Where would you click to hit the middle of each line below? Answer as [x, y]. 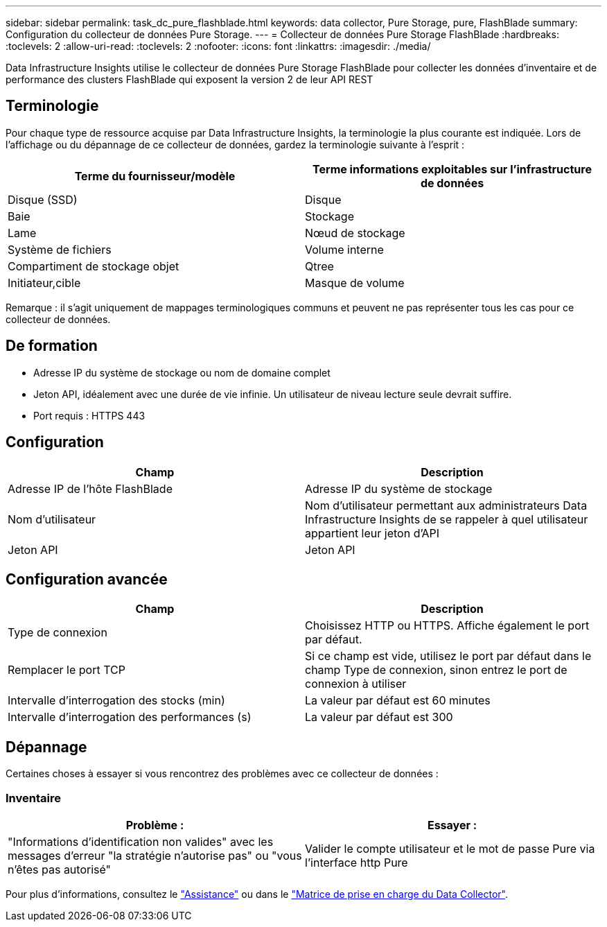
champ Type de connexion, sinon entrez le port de [436, 670]
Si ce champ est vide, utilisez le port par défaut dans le [448, 656]
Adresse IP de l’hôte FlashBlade [90, 488]
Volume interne [344, 249]
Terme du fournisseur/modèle [155, 176]
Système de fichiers [60, 249]
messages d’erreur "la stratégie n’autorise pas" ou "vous [155, 855]
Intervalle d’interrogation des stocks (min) [116, 701]
